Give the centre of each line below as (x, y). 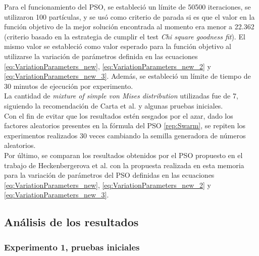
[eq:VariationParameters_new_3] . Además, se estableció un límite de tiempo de (127, 76)
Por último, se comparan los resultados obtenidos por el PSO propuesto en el (123, 155)
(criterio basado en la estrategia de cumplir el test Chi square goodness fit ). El (125, 36)
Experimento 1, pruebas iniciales (72, 247)
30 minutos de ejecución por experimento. (69, 86)
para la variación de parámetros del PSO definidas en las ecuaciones (109, 175)
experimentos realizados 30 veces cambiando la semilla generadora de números (125, 135)
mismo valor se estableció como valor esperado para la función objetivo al (118, 46)
